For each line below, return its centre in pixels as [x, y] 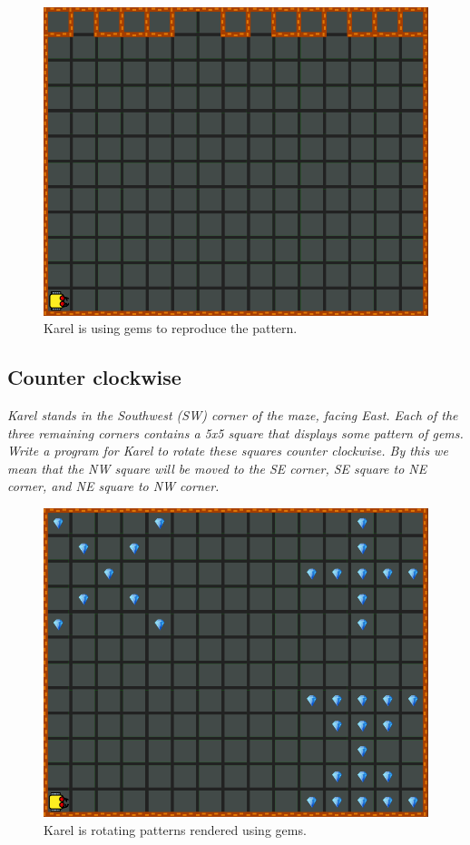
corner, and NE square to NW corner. [113, 486]
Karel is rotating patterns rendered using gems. [175, 829]
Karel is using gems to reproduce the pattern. [171, 328]
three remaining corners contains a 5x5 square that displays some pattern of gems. [235, 432]
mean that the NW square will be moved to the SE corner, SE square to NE [217, 468]
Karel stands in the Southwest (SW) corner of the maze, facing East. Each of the [233, 415]
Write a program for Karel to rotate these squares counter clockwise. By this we [228, 451]
